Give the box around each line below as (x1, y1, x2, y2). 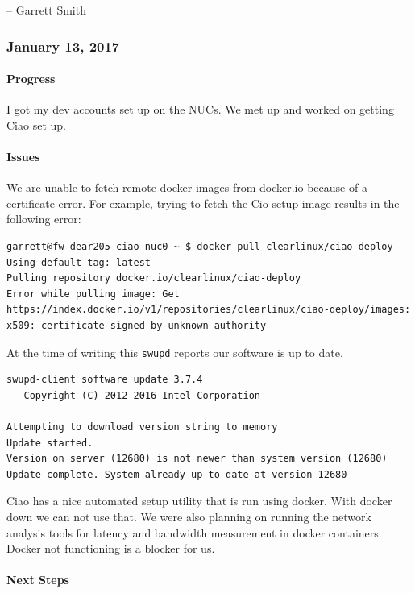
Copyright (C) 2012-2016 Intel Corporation (23, 389, 260, 401)
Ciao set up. (6, 116, 66, 133)
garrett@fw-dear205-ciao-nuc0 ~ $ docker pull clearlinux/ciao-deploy (6, 241, 393, 252)
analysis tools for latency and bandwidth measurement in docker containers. (6, 524, 382, 541)
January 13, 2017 (6, 35, 120, 56)
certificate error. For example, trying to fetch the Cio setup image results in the (6, 194, 400, 211)
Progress (6, 70, 56, 87)
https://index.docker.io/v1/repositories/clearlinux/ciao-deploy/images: (6, 304, 411, 316)
